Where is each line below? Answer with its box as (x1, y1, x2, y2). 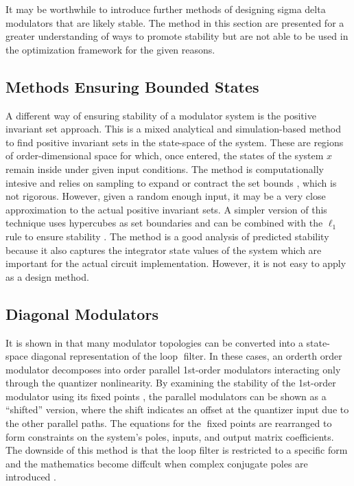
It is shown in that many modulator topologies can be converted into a (5, 335, 303, 349)
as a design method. (5, 269, 89, 283)
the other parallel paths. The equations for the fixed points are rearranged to (5, 416, 332, 430)
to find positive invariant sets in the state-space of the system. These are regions (5, 135, 344, 149)
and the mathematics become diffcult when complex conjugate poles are (5, 456, 308, 470)
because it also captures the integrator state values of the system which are (5, 242, 322, 257)
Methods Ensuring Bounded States (5, 76, 259, 97)
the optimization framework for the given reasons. (5, 42, 215, 56)
